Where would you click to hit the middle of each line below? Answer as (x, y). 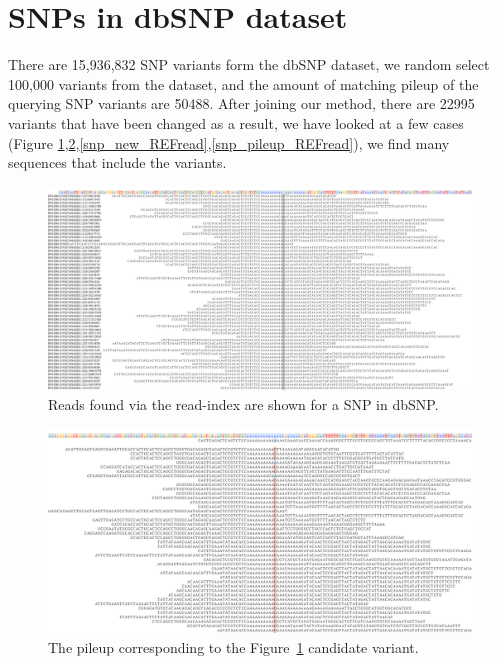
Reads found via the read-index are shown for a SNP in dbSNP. (243, 404)
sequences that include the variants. (117, 162)
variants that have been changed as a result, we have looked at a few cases (236, 122)
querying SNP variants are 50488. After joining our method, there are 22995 (241, 103)
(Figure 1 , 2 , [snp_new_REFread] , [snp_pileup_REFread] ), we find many (229, 142)
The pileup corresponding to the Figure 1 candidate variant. (233, 646)
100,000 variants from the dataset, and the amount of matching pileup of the (243, 83)
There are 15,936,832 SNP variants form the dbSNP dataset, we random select (249, 64)
